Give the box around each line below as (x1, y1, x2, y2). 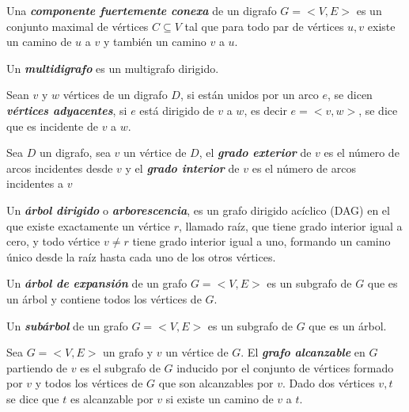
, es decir (244, 101, 287, 118)
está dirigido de (139, 101, 214, 118)
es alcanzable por (70, 390, 153, 406)
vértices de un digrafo (62, 86, 168, 103)
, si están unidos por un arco (180, 86, 319, 103)
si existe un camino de (165, 390, 274, 406)
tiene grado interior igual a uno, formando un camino (132, 233, 391, 250)
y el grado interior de (125, 159, 240, 176)
